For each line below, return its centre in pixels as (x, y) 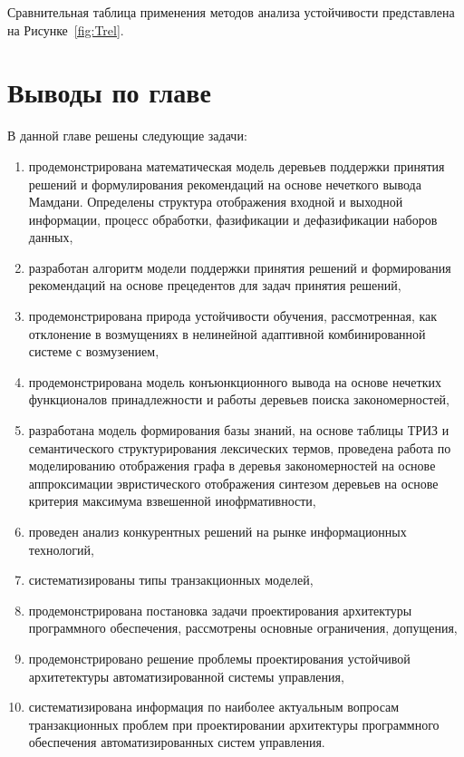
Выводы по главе (109, 92)
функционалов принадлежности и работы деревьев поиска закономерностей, (239, 399)
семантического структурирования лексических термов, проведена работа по (240, 447)
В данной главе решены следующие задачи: (127, 136)
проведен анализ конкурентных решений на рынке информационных (217, 531)
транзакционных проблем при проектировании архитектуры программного (234, 724)
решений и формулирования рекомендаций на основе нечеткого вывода (225, 184)
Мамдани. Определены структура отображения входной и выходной (216, 202)
